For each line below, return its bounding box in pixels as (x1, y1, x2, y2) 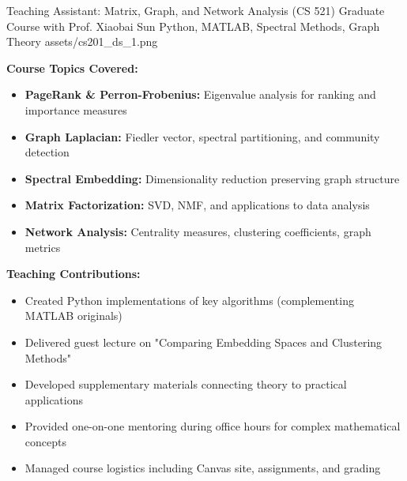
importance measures (24, 101, 127, 118)
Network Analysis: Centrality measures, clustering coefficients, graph (24, 223, 371, 239)
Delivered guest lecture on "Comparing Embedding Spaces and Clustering (24, 333, 383, 350)
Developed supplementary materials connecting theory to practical (24, 376, 347, 393)
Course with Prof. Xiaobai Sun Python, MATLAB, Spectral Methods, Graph (6, 17, 380, 34)
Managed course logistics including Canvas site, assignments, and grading (24, 460, 381, 476)
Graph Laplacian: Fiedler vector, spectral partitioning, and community (24, 128, 380, 145)
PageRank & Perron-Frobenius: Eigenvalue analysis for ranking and (24, 86, 376, 103)
